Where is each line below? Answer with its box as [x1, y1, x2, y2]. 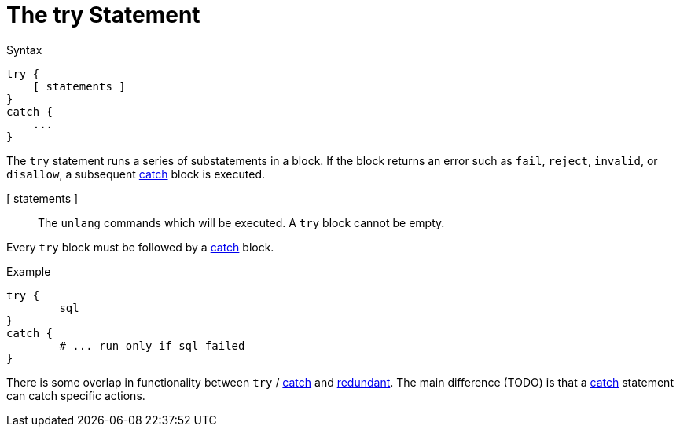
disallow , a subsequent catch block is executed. [6, 167, 265, 181]
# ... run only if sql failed [59, 339, 245, 352]
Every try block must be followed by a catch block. [6, 240, 274, 254]
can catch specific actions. [6, 388, 145, 402]
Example [6, 264, 51, 278]
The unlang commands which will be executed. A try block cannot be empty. [38, 215, 445, 229]
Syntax [6, 42, 42, 57]
